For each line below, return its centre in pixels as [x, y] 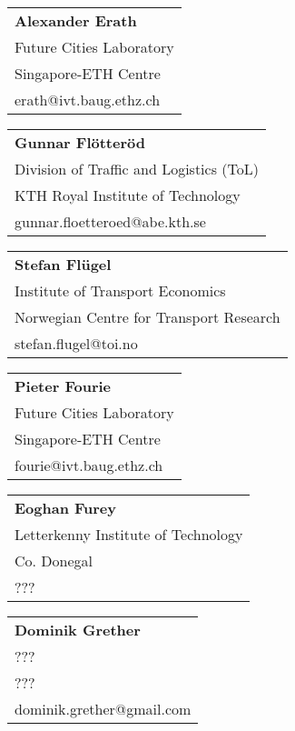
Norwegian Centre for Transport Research [147, 317]
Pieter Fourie [63, 386]
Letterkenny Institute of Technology [129, 534]
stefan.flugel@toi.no [76, 343]
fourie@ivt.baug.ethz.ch [89, 465]
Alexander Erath [76, 20]
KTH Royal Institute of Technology [128, 195]
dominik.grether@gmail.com [103, 709]
